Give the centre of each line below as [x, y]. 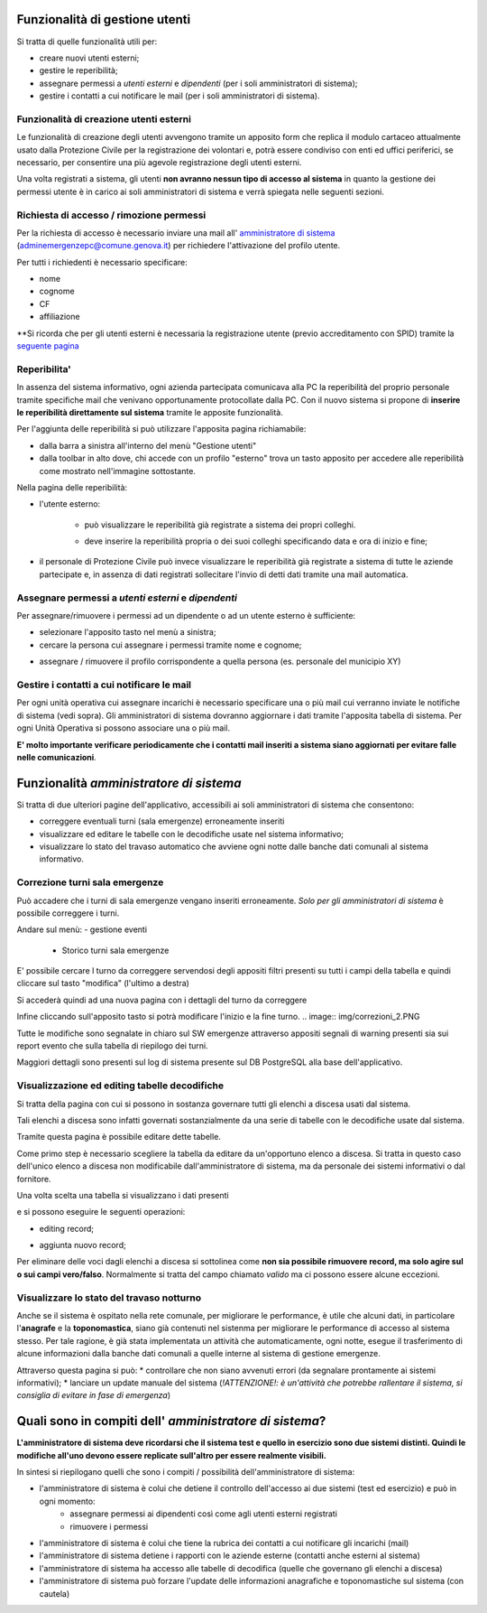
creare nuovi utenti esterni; [89, 58]
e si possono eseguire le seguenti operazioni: [101, 1212]
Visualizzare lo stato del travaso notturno [109, 1298]
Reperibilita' [44, 368]
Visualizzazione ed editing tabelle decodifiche [120, 1086]
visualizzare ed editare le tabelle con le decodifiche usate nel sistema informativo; [192, 834]
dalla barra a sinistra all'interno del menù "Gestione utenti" [148, 445]
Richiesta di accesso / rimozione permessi [111, 215]
